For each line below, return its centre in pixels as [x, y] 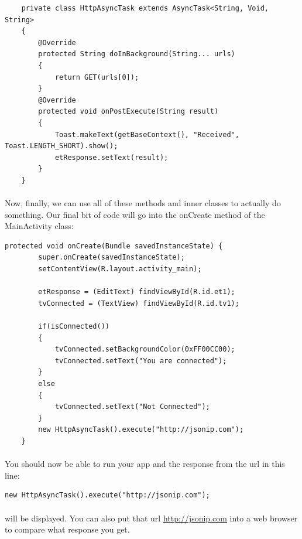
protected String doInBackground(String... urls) [137, 54]
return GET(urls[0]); [97, 77]
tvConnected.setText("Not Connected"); [132, 407]
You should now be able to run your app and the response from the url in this [145, 464]
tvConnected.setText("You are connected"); [141, 361]
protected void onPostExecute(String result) [128, 112]
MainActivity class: [39, 226]
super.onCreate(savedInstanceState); [111, 257]
